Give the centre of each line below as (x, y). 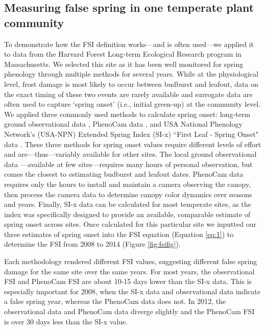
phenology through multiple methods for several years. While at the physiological (131, 74)
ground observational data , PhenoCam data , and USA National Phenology (123, 124)
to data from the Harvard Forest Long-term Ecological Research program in (123, 54)
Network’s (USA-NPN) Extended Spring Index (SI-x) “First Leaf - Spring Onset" (131, 134)
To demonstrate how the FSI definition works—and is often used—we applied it (129, 44)
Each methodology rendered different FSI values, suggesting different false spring (131, 261)
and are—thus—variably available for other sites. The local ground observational (130, 154)
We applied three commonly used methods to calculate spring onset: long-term (127, 114)
